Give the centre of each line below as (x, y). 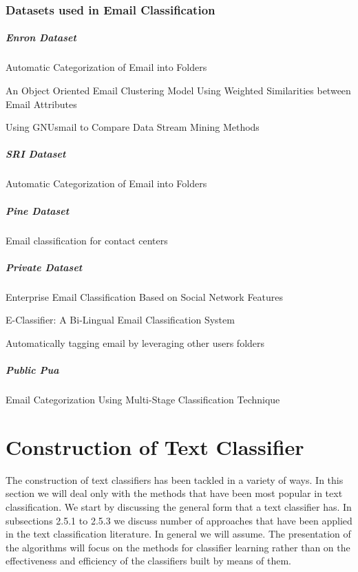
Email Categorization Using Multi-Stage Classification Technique (143, 399)
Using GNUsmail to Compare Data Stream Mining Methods (133, 127)
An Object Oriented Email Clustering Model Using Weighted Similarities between (178, 90)
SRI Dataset (36, 154)
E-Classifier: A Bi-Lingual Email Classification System (120, 320)
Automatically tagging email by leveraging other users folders (135, 342)
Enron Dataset (41, 38)
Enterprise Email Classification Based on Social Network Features (145, 296)
